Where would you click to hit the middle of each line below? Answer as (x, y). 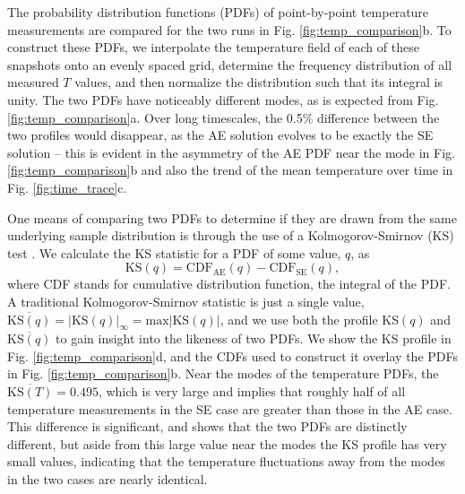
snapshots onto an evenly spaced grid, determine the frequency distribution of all (230, 64)
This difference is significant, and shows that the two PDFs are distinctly (207, 426)
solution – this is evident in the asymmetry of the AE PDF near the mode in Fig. (231, 152)
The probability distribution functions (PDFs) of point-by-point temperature (218, 12)
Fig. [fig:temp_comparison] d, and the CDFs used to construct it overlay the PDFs (232, 355)
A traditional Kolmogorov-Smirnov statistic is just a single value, (186, 301)
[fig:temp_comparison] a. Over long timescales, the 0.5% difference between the (224, 117)
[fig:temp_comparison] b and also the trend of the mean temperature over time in (230, 170)
